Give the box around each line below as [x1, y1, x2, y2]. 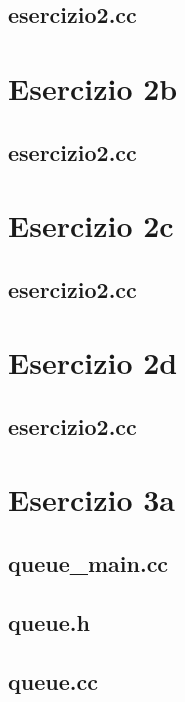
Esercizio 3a [8, 479, 175, 520]
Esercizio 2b [8, 67, 178, 108]
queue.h [8, 606, 90, 637]
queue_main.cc [8, 548, 169, 579]
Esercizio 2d [8, 342, 178, 383]
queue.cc [8, 665, 98, 696]
